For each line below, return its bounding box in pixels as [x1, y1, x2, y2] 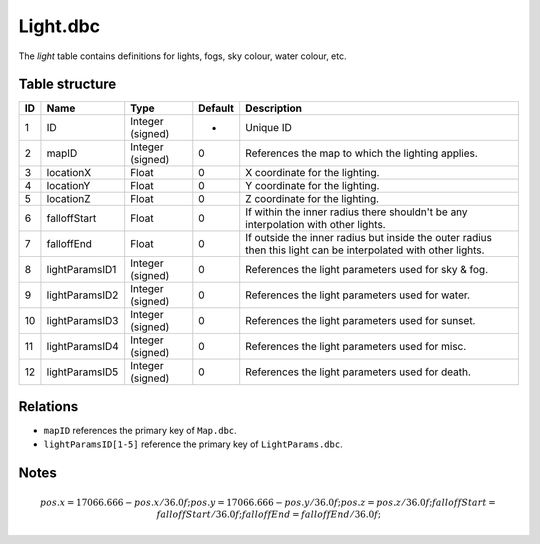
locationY [46, 179, 91, 193]
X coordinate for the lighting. [245, 166, 380, 180]
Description [245, 101, 303, 115]
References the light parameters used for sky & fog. [245, 263, 489, 277]
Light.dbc [18, 15, 100, 37]
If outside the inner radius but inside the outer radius [245, 231, 492, 245]
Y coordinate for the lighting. [245, 179, 380, 193]
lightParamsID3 [46, 314, 119, 328]
